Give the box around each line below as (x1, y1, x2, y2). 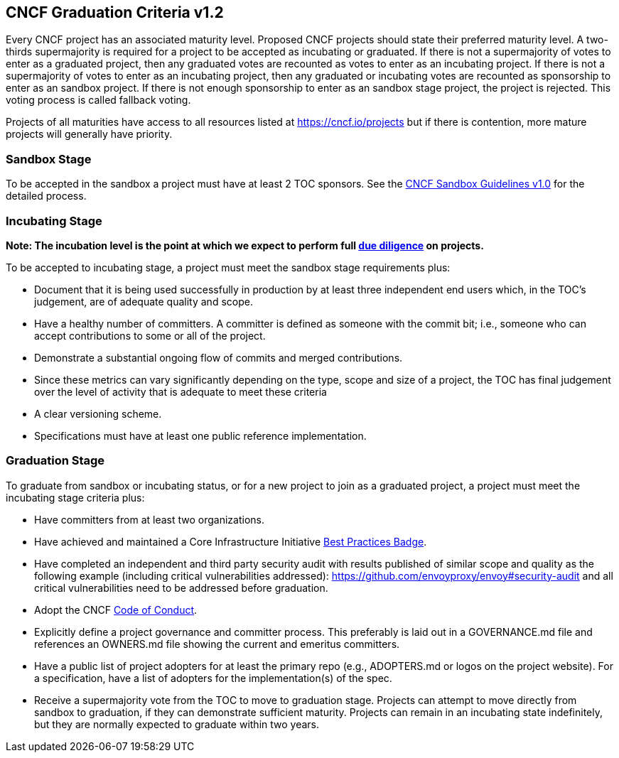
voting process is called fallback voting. (6, 94, 191, 107)
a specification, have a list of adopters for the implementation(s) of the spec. (34, 671, 392, 684)
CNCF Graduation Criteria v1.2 (6, 4, 224, 21)
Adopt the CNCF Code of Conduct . (34, 603, 198, 616)
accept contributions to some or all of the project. (34, 329, 266, 342)
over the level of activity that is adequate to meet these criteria (34, 385, 327, 398)
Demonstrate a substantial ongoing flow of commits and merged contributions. (34, 351, 403, 364)
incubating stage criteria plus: (6, 491, 145, 504)
